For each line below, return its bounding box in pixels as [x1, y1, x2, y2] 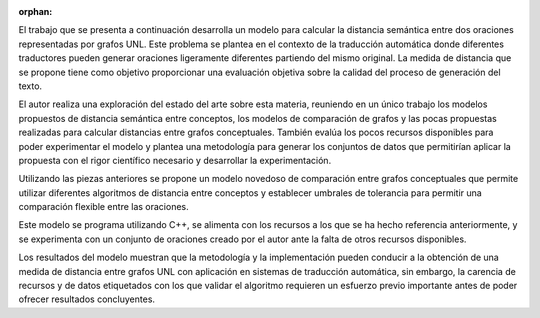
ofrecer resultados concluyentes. [18, 293, 155, 305]
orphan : [18, 6, 53, 17]
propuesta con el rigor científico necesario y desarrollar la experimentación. [18, 154, 332, 166]
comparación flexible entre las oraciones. [18, 201, 189, 213]
